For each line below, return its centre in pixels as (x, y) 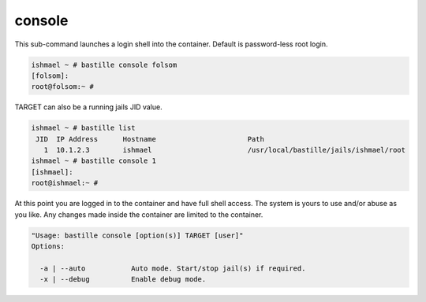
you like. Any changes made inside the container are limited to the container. (139, 214)
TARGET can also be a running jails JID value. (88, 107)
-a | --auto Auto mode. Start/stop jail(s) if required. (173, 268)
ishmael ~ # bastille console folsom (104, 64)
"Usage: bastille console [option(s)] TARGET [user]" (137, 235)
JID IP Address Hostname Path (150, 139)
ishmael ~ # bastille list (83, 128)
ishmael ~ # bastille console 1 (94, 161)
